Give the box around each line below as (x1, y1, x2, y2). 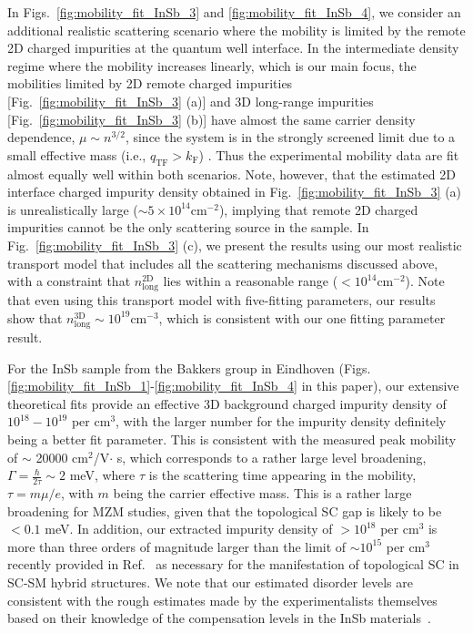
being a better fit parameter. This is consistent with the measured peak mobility (7, 429, 457, 448)
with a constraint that (7, 271, 131, 291)
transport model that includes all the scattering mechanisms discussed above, (7, 253, 438, 272)
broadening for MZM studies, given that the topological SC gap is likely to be (7, 501, 442, 520)
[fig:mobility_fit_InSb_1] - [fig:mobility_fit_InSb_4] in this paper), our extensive (7, 376, 459, 395)
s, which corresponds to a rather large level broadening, (116, 447, 427, 466)
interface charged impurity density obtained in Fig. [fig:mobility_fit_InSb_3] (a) (7, 182, 462, 201)
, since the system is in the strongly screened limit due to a (125, 128, 456, 147)
